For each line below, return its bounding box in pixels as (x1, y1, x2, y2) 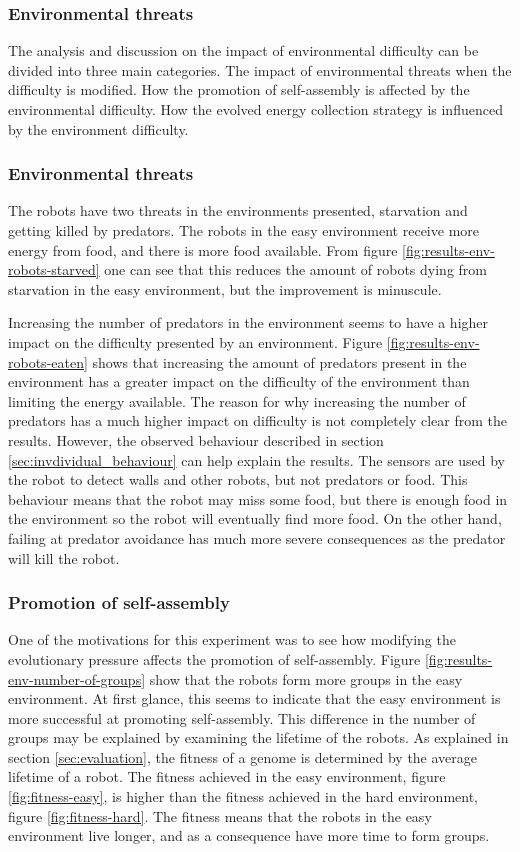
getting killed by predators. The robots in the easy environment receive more (8, 220, 480, 240)
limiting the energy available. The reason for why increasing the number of (8, 390, 466, 411)
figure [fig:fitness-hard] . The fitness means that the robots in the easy (8, 805, 432, 826)
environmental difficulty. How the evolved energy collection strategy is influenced (8, 99, 503, 119)
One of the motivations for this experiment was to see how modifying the (8, 629, 456, 650)
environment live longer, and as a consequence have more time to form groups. (8, 825, 490, 846)
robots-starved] (8, 259, 100, 280)
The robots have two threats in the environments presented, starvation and (8, 200, 468, 221)
